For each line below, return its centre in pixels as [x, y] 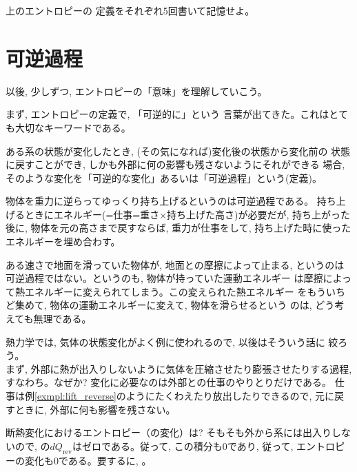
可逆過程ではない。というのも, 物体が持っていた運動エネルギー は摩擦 [164, 278]
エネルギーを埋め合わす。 [63, 242]
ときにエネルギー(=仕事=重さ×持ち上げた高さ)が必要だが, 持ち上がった [187, 214]
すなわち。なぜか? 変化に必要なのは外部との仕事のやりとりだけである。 [169, 382]
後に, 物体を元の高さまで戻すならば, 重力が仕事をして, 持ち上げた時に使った [178, 228]
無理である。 [62, 319]
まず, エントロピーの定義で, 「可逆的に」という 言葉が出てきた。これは [167, 114]
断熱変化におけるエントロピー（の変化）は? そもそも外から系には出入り [169, 432]
